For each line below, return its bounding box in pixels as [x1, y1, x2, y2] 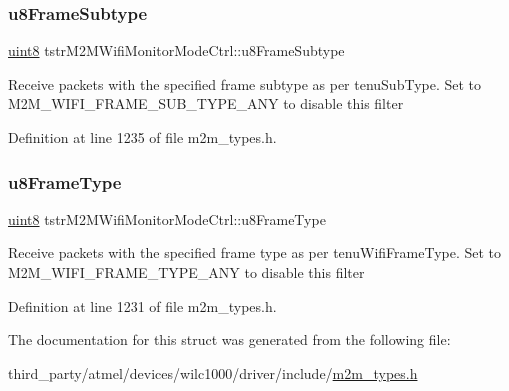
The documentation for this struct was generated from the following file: [8, 329, 451, 350]
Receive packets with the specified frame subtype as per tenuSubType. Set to [8, 73, 482, 94]
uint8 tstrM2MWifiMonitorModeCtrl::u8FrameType [8, 208, 326, 229]
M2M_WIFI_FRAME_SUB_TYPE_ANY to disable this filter [8, 93, 404, 114]
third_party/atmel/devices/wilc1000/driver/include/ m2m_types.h [8, 362, 418, 383]
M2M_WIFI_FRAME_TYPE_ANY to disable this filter [8, 262, 365, 282]
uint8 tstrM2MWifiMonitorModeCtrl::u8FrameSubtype [8, 40, 345, 61]
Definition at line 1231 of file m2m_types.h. [8, 295, 277, 316]
